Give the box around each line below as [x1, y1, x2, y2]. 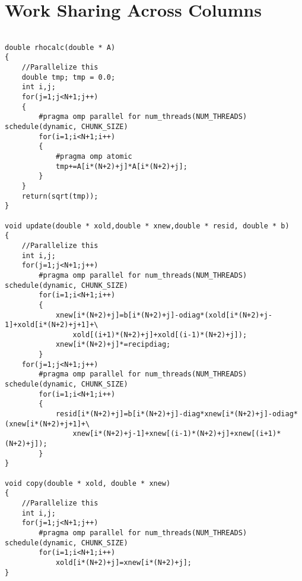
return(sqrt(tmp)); [21, 191, 98, 200]
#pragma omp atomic [55, 152, 132, 161]
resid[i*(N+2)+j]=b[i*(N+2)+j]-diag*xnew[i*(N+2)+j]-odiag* [55, 410, 298, 419]
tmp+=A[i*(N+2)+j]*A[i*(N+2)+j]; [55, 162, 187, 171]
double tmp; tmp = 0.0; [21, 73, 116, 81]
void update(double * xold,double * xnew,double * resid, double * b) [5, 221, 290, 230]
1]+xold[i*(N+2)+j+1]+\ [5, 321, 98, 329]
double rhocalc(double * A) [5, 43, 116, 52]
